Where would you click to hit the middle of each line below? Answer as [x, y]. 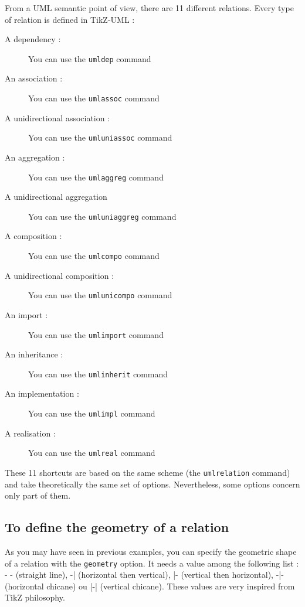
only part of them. [38, 495]
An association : [34, 78]
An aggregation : [35, 157]
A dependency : [33, 39]
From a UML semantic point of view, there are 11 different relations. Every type [149, 8]
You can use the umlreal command [92, 453]
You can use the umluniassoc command [100, 137]
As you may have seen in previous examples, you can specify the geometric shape [151, 551]
